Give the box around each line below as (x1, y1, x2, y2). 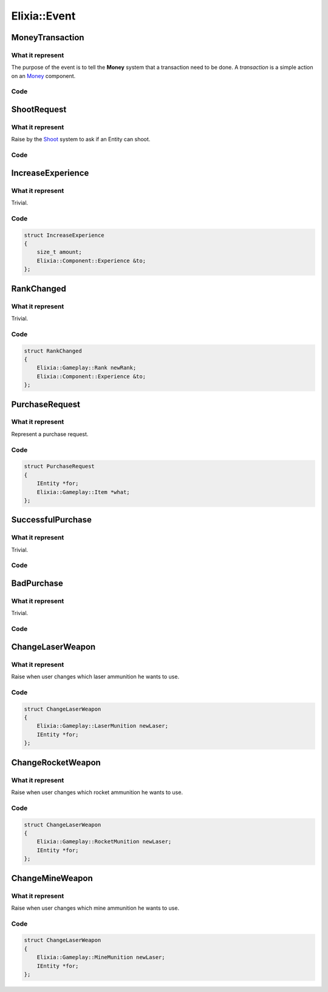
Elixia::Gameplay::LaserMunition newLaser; (36, 722, 168, 730)
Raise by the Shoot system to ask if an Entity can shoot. (11, 136, 151, 143)
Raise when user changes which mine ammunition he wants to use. (11, 904, 179, 912)
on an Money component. (11, 72, 76, 79)
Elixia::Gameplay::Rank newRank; (36, 364, 137, 371)
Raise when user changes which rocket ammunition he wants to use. (11, 789, 183, 796)
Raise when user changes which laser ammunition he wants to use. (11, 673, 179, 680)
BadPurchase (11, 579, 63, 589)
